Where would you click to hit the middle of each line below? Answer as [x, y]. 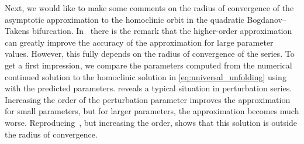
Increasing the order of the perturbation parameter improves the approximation [148, 99]
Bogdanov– [267, 19]
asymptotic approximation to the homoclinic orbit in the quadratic [125, 19]
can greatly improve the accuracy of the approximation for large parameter [139, 42]
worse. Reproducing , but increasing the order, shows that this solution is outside [151, 122]
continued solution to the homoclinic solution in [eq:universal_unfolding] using [146, 76]
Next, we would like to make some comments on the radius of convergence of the [149, 8]
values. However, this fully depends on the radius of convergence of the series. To [150, 54]
